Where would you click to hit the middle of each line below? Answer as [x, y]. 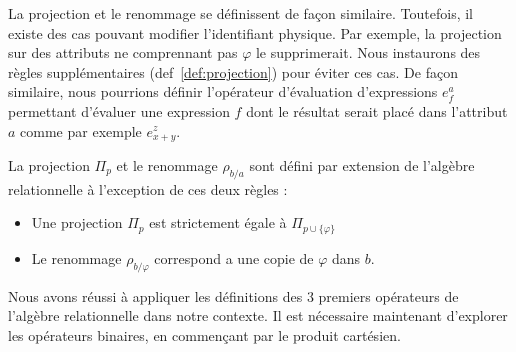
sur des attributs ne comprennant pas [123, 52]
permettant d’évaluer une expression [119, 110]
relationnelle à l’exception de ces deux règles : [148, 188]
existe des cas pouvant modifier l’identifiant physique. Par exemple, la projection [255, 32]
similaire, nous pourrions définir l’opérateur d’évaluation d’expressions [223, 91]
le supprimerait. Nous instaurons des [368, 52]
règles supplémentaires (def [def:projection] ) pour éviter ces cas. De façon [233, 71]
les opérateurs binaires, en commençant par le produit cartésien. [204, 334]
